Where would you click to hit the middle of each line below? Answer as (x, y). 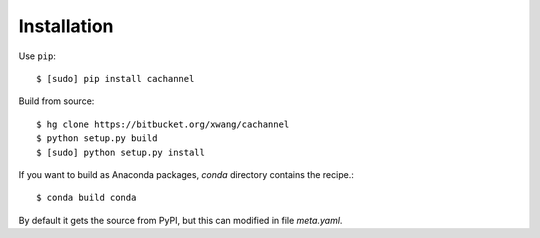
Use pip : (37, 56)
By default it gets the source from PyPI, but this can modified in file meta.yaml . (180, 220)
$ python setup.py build (97, 138)
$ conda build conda (86, 198)
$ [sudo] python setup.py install (120, 152)
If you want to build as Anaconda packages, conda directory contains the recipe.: (186, 174)
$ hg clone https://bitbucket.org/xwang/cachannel (163, 124)
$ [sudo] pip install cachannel (115, 78)
